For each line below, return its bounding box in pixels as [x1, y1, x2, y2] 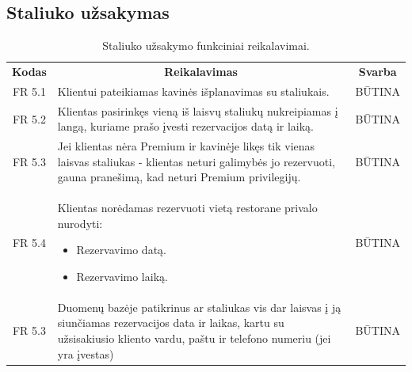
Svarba [358, 63, 397, 80]
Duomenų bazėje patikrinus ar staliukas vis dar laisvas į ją [57, 298, 341, 315]
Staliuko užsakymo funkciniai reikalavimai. [102, 37, 310, 54]
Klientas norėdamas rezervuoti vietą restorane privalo [57, 199, 318, 216]
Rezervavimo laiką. [76, 268, 168, 284]
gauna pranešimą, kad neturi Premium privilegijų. [57, 169, 301, 185]
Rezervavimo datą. [76, 241, 166, 258]
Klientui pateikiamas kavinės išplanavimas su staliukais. [57, 82, 330, 99]
